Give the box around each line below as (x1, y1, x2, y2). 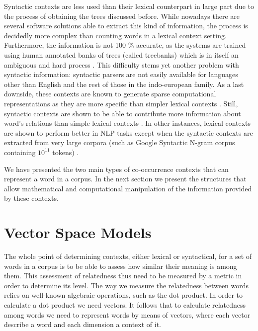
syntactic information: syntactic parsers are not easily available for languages (4, 69, 238, 80)
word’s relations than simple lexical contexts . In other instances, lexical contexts (4, 118, 251, 128)
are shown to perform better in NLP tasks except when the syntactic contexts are (4, 127, 253, 138)
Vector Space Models (4, 222, 152, 243)
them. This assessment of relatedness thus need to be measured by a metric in (4, 270, 242, 281)
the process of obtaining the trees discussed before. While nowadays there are (4, 10, 240, 21)
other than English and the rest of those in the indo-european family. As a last (4, 79, 244, 89)
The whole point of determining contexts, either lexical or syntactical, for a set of (4, 251, 252, 261)
